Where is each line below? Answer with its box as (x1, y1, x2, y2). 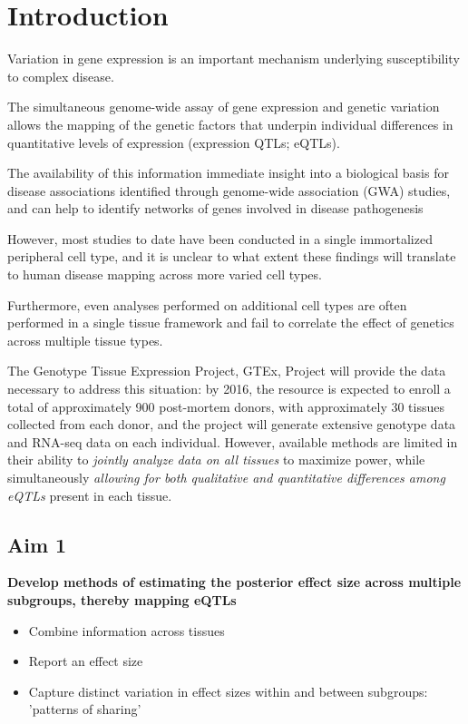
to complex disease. (7, 66, 114, 85)
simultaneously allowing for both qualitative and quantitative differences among (7, 468, 445, 486)
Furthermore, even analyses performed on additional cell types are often (7, 295, 407, 314)
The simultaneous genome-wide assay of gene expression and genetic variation (7, 97, 440, 116)
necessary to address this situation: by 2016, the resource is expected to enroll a (7, 379, 451, 398)
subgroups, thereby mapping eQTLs (7, 590, 237, 609)
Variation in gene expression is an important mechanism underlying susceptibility (7, 49, 460, 68)
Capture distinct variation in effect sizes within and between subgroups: (28, 681, 428, 700)
